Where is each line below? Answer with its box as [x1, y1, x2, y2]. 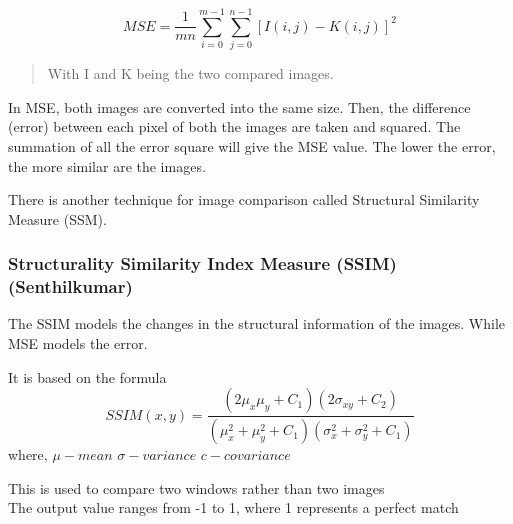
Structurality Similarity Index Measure [8, 251, 331, 276]
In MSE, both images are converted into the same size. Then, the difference [8, 96, 471, 117]
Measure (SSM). [8, 208, 107, 229]
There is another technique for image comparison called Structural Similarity [8, 189, 480, 210]
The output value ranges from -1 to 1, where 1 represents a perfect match [8, 497, 459, 518]
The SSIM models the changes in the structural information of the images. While [8, 313, 506, 334]
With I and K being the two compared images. [47, 63, 334, 84]
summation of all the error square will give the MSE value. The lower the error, [8, 135, 496, 156]
